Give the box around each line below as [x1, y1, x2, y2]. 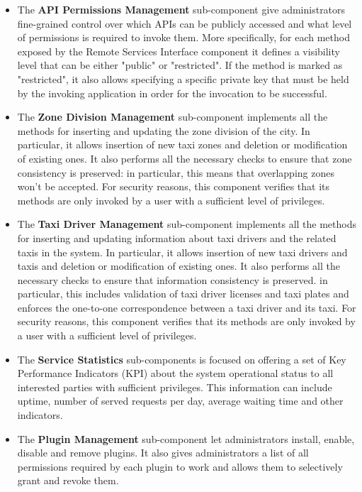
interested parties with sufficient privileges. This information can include [17, 379, 332, 394]
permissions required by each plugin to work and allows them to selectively [17, 459, 343, 474]
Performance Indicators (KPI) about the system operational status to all [17, 366, 334, 381]
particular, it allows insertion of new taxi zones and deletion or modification [17, 137, 348, 152]
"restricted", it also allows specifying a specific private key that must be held [17, 71, 349, 86]
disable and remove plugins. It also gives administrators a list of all [17, 445, 309, 460]
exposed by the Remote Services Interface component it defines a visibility [17, 43, 340, 58]
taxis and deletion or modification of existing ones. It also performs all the [17, 258, 340, 273]
